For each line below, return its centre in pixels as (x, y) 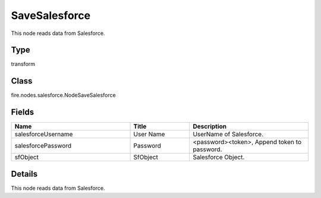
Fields (23, 112)
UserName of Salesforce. (228, 135)
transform (23, 64)
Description (210, 126)
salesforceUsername (44, 135)
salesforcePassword (43, 146)
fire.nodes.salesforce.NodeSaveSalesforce (63, 95)
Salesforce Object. (219, 157)
